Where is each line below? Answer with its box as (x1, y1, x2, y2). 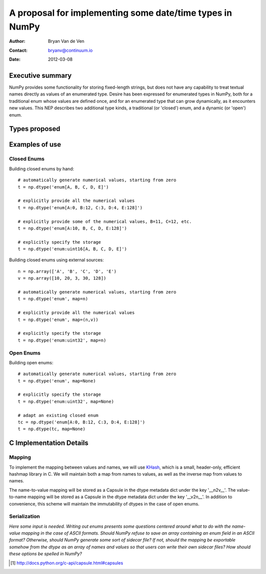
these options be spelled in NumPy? (9, 551, 82, 557)
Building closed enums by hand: (9, 165, 74, 172)
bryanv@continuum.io (48, 47, 93, 53)
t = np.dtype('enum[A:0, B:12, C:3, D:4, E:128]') (18, 205, 143, 210)
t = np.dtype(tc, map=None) (18, 426, 86, 432)
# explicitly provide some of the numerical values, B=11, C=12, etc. (18, 219, 192, 224)
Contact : (9, 47, 28, 53)
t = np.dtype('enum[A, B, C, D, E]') (18, 184, 109, 190)
